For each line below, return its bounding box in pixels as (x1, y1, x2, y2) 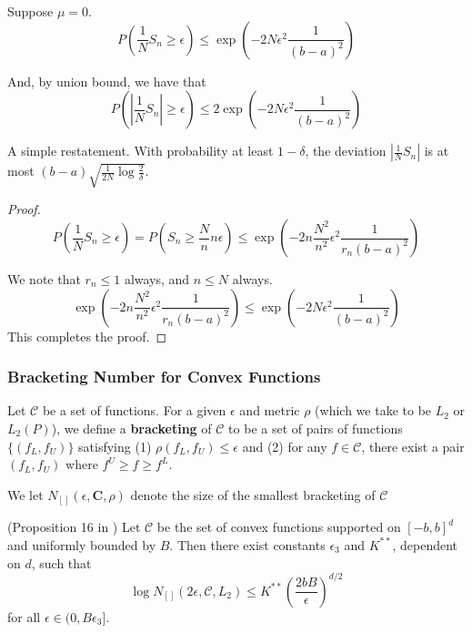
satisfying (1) (78, 436, 152, 455)
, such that (31, 553, 92, 572)
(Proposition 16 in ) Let (7, 517, 141, 536)
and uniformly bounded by (7, 535, 156, 554)
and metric (239, 401, 300, 420)
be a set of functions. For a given (42, 401, 226, 420)
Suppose (7, 2, 54, 20)
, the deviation (305, 141, 387, 160)
